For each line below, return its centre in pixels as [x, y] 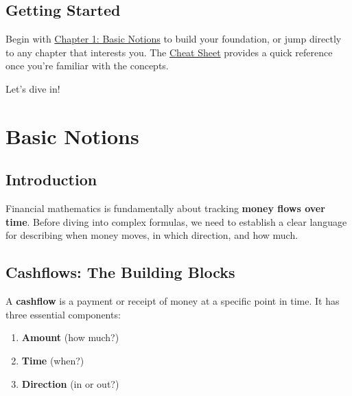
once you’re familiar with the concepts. [87, 66]
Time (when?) [53, 360]
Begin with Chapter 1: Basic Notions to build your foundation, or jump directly [174, 39]
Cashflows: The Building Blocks [120, 272]
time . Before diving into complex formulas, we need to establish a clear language [176, 221]
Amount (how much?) [70, 337]
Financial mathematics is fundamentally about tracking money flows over [165, 208]
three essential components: [63, 314]
